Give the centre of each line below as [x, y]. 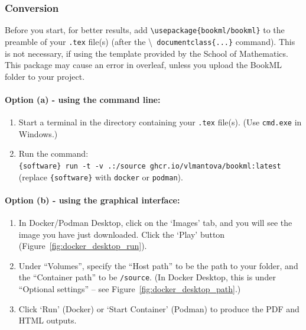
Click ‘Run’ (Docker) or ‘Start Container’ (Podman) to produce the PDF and [159, 308]
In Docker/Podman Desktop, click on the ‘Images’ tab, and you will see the [155, 223]
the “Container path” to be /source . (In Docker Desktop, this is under [147, 277]
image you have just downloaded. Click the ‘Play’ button [122, 234]
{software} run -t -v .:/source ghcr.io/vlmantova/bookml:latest [150, 166]
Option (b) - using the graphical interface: [92, 200]
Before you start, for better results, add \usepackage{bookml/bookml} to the [145, 30]
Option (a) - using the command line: [83, 99]
